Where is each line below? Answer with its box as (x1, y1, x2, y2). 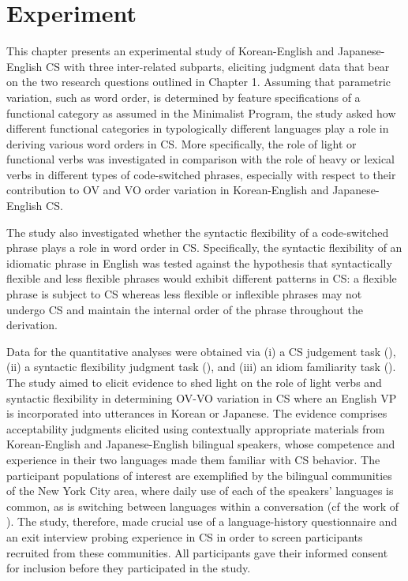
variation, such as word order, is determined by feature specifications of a (6, 88, 361, 105)
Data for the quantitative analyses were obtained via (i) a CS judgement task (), (6, 343, 396, 359)
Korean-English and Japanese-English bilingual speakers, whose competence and (6, 436, 395, 452)
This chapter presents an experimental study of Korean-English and (6, 43, 335, 59)
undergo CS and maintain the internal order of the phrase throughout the (6, 301, 363, 317)
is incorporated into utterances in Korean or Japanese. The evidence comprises (6, 405, 387, 422)
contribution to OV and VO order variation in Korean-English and (6, 182, 329, 198)
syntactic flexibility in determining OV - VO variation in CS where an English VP (6, 389, 397, 406)
